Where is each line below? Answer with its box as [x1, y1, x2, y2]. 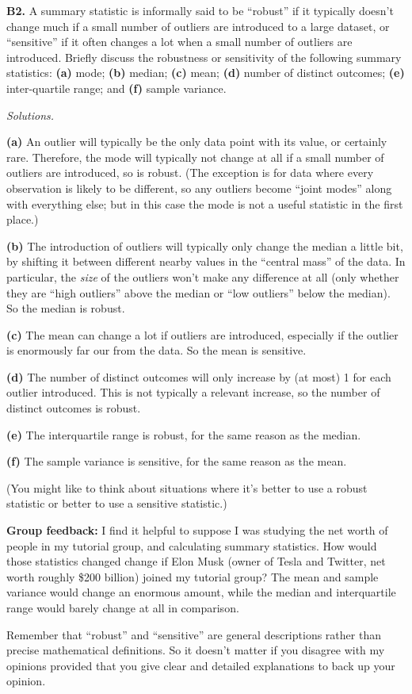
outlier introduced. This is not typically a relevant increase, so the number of [6, 384, 380, 401]
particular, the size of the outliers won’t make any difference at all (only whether [6, 268, 399, 285]
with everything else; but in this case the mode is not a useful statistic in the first [6, 195, 403, 212]
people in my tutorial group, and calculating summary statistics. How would [6, 537, 377, 554]
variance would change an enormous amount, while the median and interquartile [6, 584, 396, 600]
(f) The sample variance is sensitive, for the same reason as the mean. [6, 453, 347, 470]
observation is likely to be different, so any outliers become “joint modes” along [6, 179, 392, 196]
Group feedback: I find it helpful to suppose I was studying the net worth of [6, 522, 388, 539]
